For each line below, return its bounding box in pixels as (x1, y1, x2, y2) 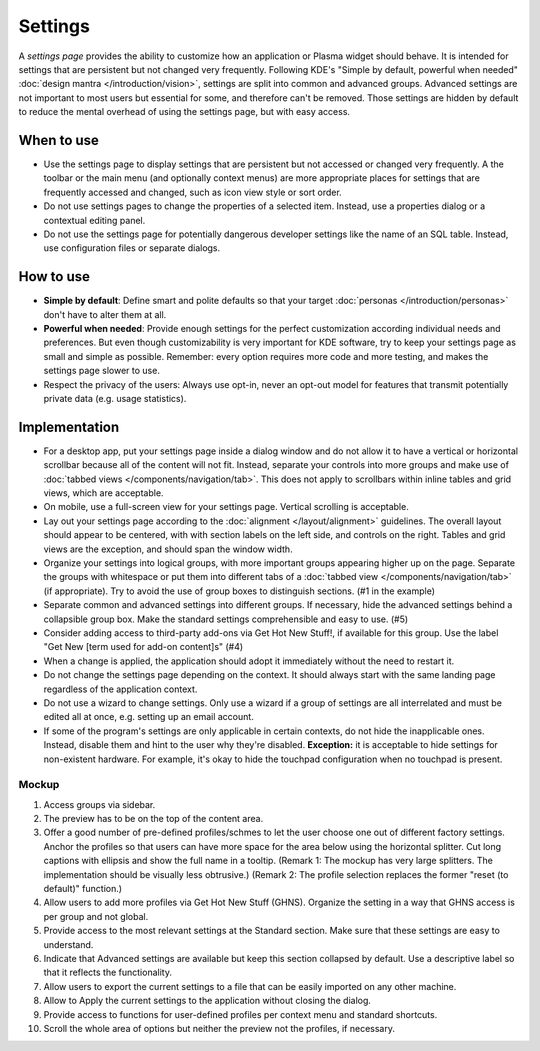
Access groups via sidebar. (43, 798, 156, 810)
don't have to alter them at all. (43, 308, 167, 320)
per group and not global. (43, 910, 149, 922)
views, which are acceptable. (43, 487, 164, 499)
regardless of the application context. (43, 683, 198, 695)
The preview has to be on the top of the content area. (43, 813, 264, 825)
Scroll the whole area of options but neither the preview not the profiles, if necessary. (43, 1022, 395, 1034)
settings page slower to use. (43, 365, 160, 377)
